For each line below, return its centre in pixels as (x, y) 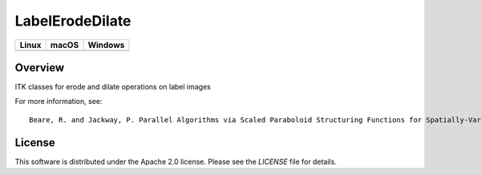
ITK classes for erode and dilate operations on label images (113, 87)
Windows (106, 45)
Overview (40, 68)
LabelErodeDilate (73, 21)
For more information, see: (59, 101)
